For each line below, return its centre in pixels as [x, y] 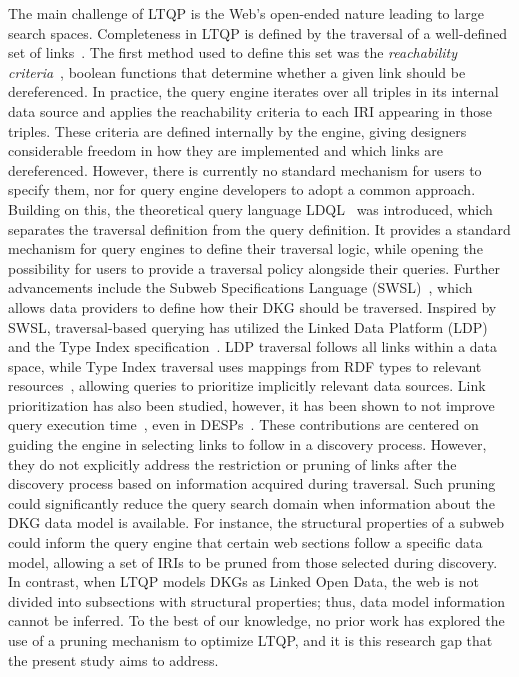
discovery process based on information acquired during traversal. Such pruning [252, 483]
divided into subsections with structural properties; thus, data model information [256, 600]
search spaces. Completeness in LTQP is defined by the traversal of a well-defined [258, 32]
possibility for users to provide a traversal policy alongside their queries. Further [254, 267]
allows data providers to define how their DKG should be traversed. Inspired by [252, 306]
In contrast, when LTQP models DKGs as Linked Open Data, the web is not [243, 581]
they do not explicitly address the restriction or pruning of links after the [232, 463]
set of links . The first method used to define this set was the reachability [232, 52]
